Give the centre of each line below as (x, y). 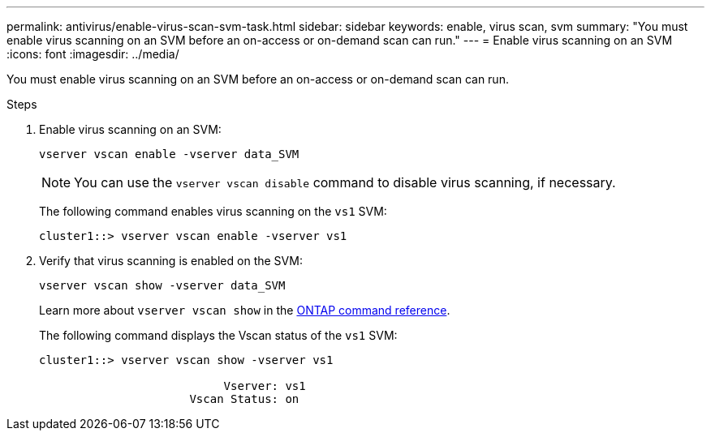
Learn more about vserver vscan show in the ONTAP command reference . (245, 310)
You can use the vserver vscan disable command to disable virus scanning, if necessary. (345, 182)
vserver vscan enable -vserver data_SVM (169, 154)
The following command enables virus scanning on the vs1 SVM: (213, 211)
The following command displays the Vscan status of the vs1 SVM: (218, 335)
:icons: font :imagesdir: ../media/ (93, 54)
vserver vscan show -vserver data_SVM (162, 285)
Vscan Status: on (244, 399)
